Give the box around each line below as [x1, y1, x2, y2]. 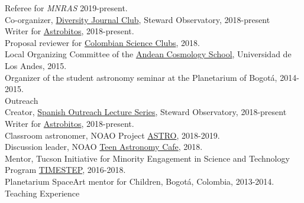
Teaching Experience [5, 186, 80, 199]
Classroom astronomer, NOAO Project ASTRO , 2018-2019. [5, 129, 220, 141]
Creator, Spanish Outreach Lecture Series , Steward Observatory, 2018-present [5, 106, 287, 118]
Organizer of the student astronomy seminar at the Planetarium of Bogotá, [5, 71, 277, 83]
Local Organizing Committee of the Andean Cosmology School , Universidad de [5, 48, 292, 60]
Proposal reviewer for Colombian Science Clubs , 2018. [5, 36, 200, 48]
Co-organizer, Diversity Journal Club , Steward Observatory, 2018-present [5, 13, 270, 25]
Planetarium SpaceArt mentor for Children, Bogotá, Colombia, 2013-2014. [5, 175, 274, 187]
